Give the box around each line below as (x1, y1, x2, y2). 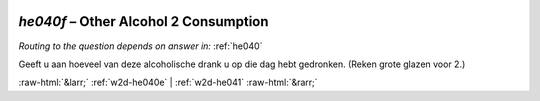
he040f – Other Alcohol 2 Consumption (18, 13, 269, 30)
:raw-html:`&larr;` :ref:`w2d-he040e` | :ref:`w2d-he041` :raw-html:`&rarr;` (18, 76, 319, 89)
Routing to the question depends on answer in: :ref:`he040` (18, 40, 263, 52)
